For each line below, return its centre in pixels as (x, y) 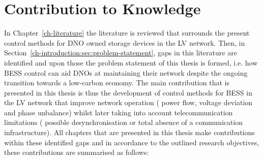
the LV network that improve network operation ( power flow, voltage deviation (128, 102)
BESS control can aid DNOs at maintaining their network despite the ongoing (126, 72)
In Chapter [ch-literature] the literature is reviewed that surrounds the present (127, 33)
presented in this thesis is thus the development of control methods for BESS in (128, 92)
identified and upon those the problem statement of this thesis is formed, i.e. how (131, 62)
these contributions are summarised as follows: (77, 152)
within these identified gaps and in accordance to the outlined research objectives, (132, 142)
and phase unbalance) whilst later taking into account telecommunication (119, 112)
